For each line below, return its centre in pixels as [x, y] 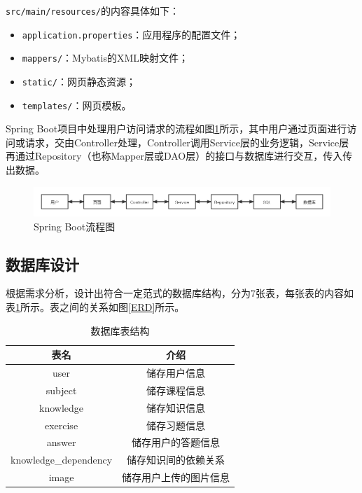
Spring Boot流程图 [75, 226]
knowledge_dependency [62, 460]
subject [61, 390]
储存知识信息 [176, 407]
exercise [61, 425]
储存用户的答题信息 [176, 442]
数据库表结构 [120, 330]
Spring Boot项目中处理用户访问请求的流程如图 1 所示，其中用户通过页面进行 [176, 129]
